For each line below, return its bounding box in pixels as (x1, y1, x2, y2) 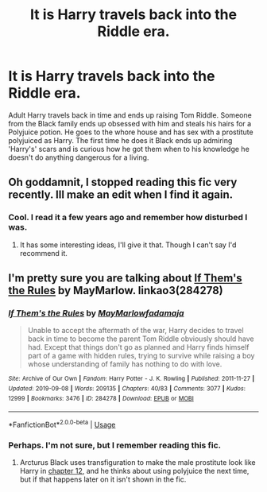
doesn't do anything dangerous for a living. (8, 153, 149, 162)
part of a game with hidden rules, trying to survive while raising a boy (27, 351, 255, 361)
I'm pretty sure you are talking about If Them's (8, 272, 242, 285)
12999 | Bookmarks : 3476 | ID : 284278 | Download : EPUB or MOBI (8, 394, 195, 402)
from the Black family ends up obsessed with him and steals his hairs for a (8, 118, 252, 128)
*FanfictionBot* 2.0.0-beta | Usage (8, 419, 116, 429)
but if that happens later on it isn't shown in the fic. (19, 475, 187, 484)
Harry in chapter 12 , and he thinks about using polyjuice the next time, (19, 467, 250, 476)
